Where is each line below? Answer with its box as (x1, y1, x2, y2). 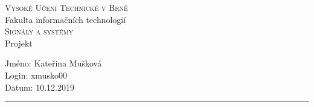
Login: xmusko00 (5, 68, 67, 81)
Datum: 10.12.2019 (5, 80, 74, 93)
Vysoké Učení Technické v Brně (5, 1, 128, 13)
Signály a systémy (5, 25, 74, 37)
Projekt (5, 36, 33, 49)
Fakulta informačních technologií (5, 13, 126, 25)
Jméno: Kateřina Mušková (5, 57, 102, 70)
